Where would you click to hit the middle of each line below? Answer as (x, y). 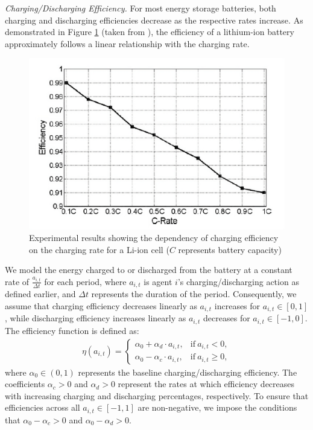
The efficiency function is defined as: (72, 330)
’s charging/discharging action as (238, 281)
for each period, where (85, 281)
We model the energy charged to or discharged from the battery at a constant (149, 270)
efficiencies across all (43, 407)
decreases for (227, 318)
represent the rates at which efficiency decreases (206, 384)
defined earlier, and (40, 294)
